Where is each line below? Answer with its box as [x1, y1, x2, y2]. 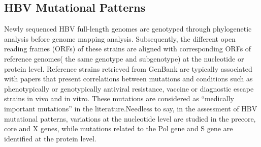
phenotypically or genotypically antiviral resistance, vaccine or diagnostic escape [4, 83, 254, 94]
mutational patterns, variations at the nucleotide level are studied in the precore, [4, 113, 256, 124]
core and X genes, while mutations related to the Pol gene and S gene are [4, 123, 233, 134]
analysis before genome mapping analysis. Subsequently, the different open [4, 33, 236, 44]
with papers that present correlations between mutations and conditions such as [4, 73, 253, 84]
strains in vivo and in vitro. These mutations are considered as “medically [4, 93, 234, 104]
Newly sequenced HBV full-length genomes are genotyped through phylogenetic [4, 23, 252, 34]
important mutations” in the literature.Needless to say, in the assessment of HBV [4, 103, 257, 113]
